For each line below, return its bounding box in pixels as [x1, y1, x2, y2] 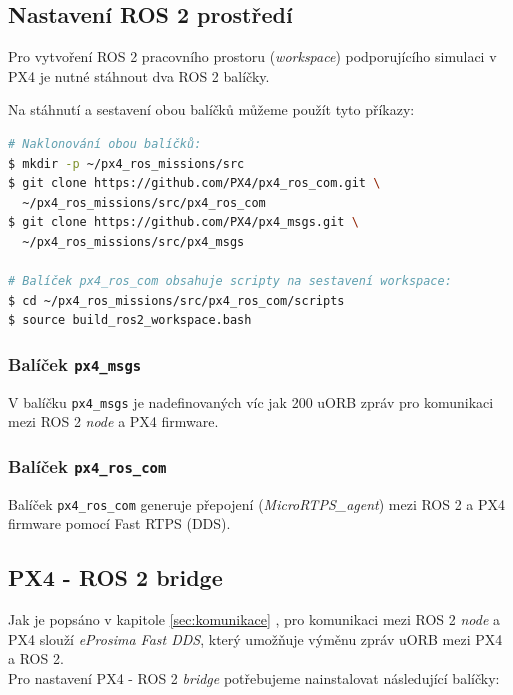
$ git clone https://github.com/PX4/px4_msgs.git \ [8, 215, 359, 230]
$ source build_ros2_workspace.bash [8, 313, 252, 328]
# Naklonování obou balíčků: [8, 136, 202, 151]
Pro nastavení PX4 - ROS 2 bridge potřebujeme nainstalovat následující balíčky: [8, 667, 500, 688]
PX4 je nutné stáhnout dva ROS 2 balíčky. [8, 65, 270, 86]
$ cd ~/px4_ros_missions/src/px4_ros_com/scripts [8, 293, 345, 308]
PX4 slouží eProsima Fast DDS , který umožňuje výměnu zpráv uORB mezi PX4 [8, 628, 503, 649]
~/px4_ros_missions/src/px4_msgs [22, 234, 245, 249]
